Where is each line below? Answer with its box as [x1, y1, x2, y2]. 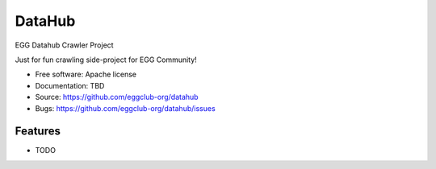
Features [15, 125, 61, 138]
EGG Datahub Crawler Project [15, 40, 114, 50]
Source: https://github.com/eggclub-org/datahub [35, 93, 199, 102]
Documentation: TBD [35, 80, 105, 90]
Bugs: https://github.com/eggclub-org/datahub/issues [35, 103, 216, 113]
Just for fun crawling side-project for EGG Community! [15, 55, 197, 64]
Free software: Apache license [35, 69, 137, 80]
